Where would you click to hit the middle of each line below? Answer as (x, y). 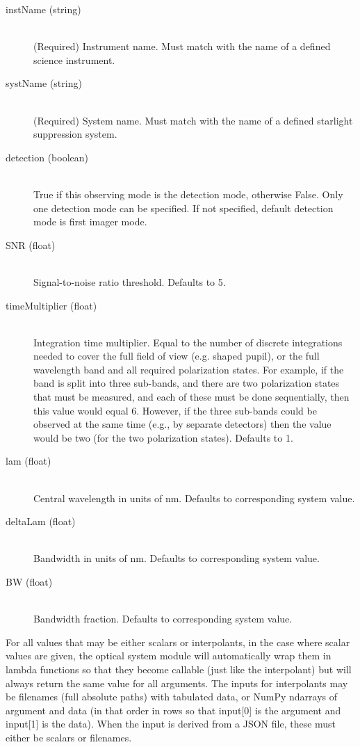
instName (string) (43, 9)
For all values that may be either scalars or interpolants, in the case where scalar (178, 642)
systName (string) (44, 83)
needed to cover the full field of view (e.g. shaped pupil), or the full (177, 356)
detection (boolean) (47, 157)
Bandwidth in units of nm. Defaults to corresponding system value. (177, 558)
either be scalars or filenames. (69, 737)
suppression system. (75, 134)
